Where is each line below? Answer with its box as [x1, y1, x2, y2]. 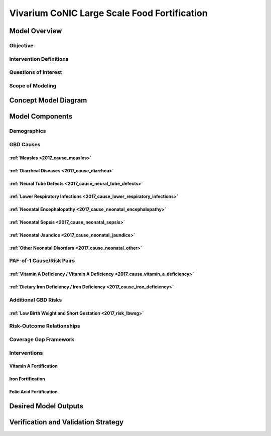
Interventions [9, 349, 43, 356]
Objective [9, 42, 34, 49]
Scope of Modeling [9, 82, 57, 89]
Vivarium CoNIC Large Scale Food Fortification [9, 8, 208, 19]
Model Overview [9, 27, 62, 35]
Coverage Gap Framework [9, 336, 75, 343]
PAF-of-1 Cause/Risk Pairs [9, 257, 75, 264]
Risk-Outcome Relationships [9, 322, 80, 330]
